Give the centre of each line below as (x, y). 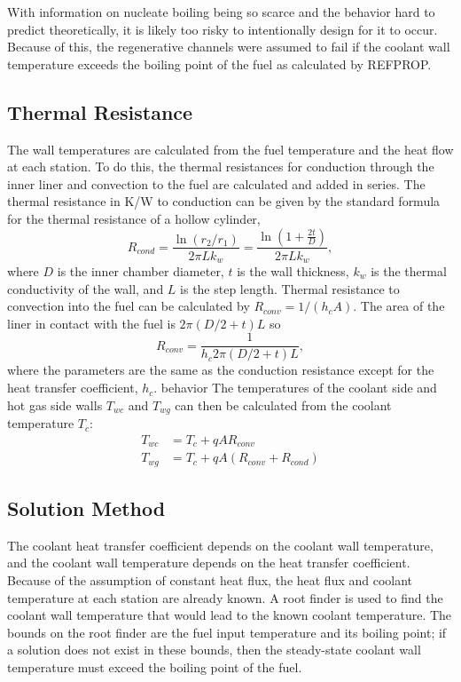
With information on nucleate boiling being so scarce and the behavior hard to (221, 12)
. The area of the (399, 306)
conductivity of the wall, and (86, 288)
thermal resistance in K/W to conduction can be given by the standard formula (224, 201)
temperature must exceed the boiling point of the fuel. (155, 667)
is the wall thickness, (293, 271)
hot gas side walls (55, 404)
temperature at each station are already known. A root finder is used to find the (225, 597)
